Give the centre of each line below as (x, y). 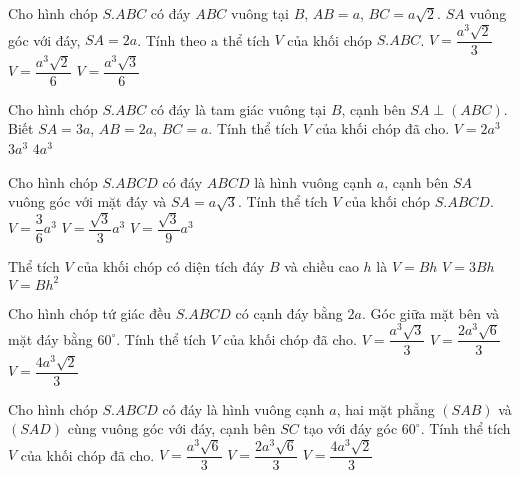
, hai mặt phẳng (385, 408)
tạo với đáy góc (350, 428)
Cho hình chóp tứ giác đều (89, 312)
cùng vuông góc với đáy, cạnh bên (171, 428)
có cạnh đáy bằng (289, 312)
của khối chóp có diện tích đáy (171, 265)
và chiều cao (321, 265)
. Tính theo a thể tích (203, 39)
